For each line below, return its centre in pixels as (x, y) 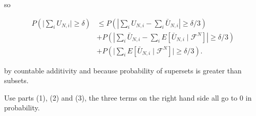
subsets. (16, 80)
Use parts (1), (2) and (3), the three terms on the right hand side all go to (121, 97)
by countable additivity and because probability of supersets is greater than (123, 70)
